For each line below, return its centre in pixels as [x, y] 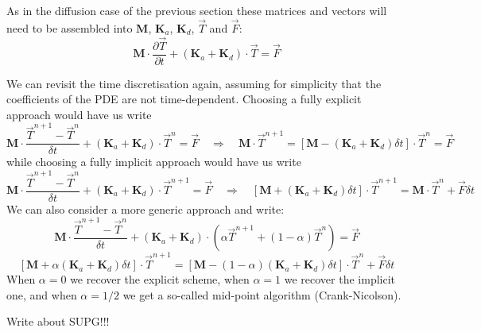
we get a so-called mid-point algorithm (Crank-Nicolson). [262, 294]
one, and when [42, 294]
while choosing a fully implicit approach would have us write [154, 162]
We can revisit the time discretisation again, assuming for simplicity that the [194, 83]
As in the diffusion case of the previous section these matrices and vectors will [197, 10]
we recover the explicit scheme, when [160, 279]
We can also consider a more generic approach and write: [145, 208]
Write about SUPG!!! [58, 321]
